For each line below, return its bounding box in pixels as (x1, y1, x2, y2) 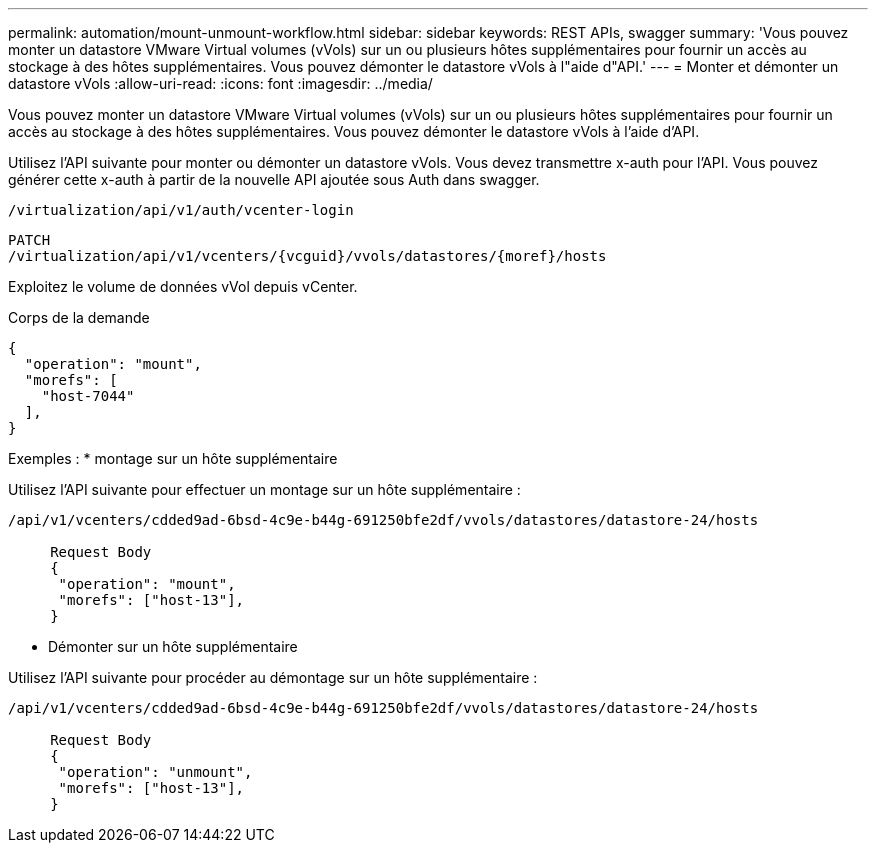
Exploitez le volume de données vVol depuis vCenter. (8, 278, 358, 295)
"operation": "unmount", (58, 764, 253, 780)
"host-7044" (41, 388, 135, 404)
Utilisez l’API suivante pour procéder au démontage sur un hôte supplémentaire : (8, 669, 538, 686)
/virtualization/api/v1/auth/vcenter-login (8, 202, 354, 218)
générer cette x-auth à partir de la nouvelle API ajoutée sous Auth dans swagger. (8, 171, 540, 188)
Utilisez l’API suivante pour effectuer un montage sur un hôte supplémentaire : (8, 481, 521, 498)
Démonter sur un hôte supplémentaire (48, 638, 298, 655)
